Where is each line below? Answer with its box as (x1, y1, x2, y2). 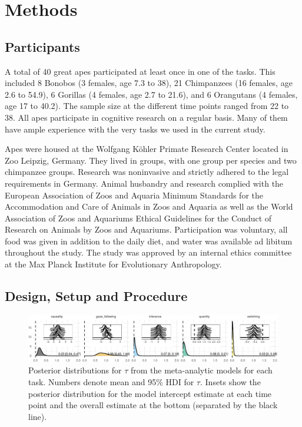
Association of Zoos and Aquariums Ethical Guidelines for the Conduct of (5, 211, 272, 224)
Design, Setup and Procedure (5, 287, 188, 305)
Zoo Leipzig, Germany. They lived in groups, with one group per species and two (5, 154, 297, 166)
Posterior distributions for (28, 364, 122, 376)
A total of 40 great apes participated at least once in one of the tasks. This (5, 65, 276, 77)
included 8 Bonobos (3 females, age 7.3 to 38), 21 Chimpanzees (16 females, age (5, 77, 293, 89)
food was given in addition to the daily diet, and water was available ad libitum (5, 234, 293, 247)
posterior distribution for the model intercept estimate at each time (28, 387, 272, 399)
